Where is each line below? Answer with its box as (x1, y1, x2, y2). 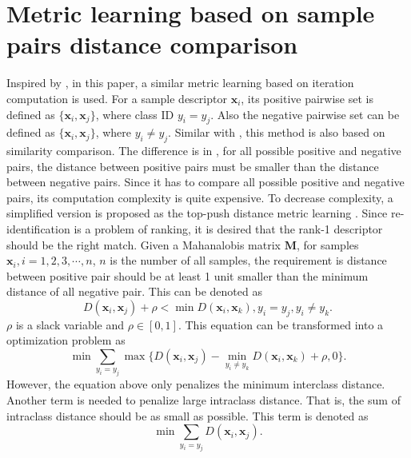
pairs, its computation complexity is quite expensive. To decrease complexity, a (6, 189, 393, 205)
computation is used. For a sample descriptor (6, 90, 227, 106)
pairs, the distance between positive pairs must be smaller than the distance (6, 157, 379, 174)
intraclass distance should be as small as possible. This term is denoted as (6, 407, 369, 424)
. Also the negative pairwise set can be (210, 106, 400, 122)
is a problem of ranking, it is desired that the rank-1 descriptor (74, 221, 383, 237)
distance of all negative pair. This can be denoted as (6, 283, 262, 300)
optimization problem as (6, 332, 126, 348)
